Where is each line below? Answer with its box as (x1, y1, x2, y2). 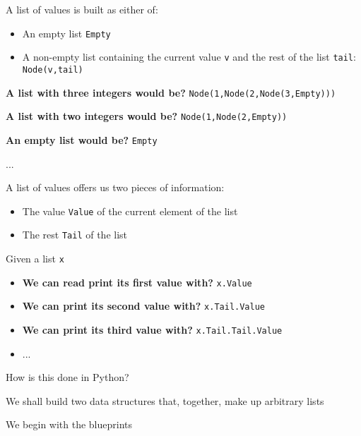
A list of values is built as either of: (6, 2, 158, 16)
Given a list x (6, 251, 64, 266)
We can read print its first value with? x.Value (22, 274, 252, 289)
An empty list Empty (22, 25, 111, 40)
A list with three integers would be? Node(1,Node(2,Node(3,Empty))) (6, 85, 336, 99)
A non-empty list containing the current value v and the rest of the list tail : (22, 49, 356, 64)
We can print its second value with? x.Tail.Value (22, 298, 265, 313)
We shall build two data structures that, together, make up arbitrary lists (6, 393, 324, 408)
